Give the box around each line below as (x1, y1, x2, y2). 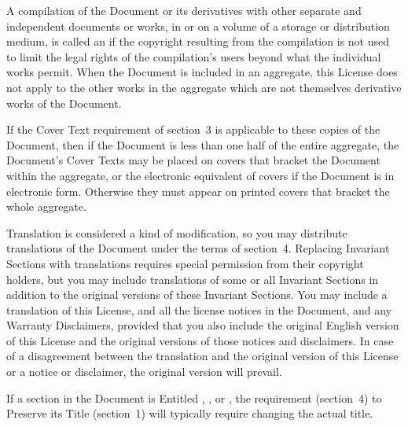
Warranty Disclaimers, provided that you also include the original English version (6, 317, 399, 333)
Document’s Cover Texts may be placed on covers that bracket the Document (6, 152, 380, 168)
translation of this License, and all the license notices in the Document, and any (6, 301, 392, 318)
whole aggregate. (6, 198, 86, 215)
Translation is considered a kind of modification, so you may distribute (6, 224, 347, 241)
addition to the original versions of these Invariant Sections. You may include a (6, 286, 388, 303)
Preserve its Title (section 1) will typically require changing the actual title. (6, 405, 373, 421)
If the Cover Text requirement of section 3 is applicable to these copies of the (6, 121, 380, 138)
